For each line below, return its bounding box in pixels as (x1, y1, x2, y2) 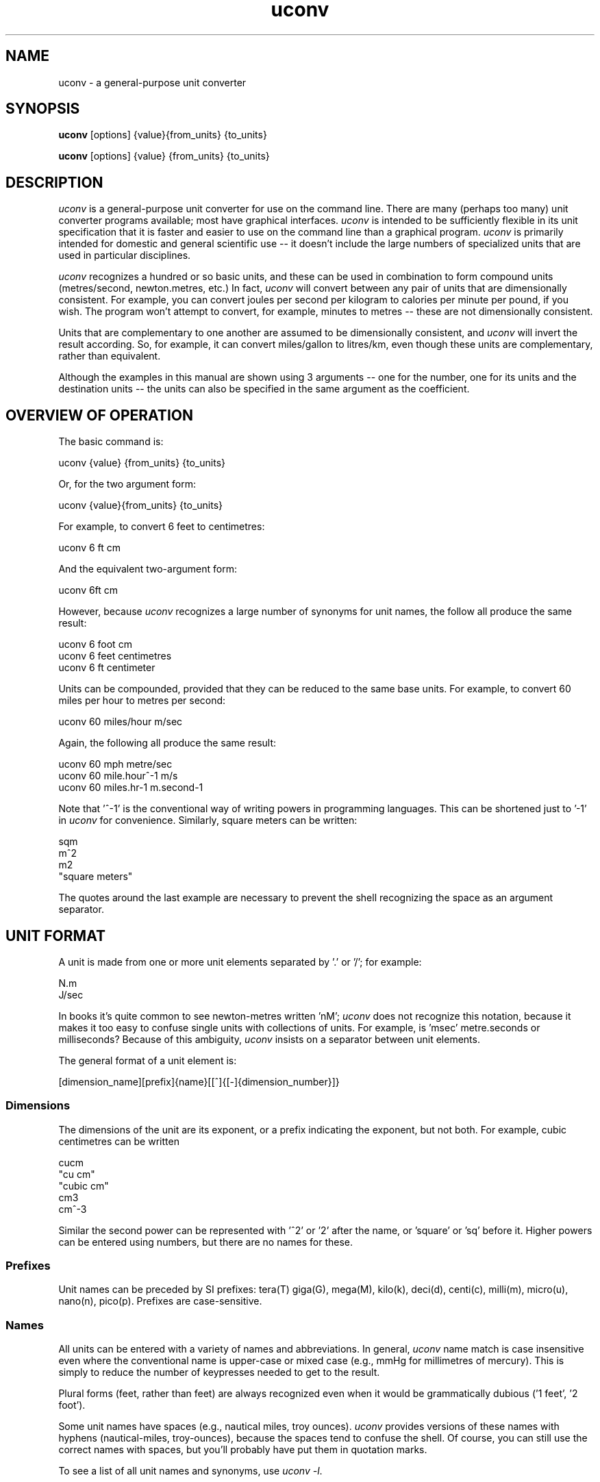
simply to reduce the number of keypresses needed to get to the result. (58, 1366, 380, 1379)
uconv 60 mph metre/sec (58, 758, 173, 770)
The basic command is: (58, 436, 164, 448)
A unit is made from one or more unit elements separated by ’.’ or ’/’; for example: (58, 955, 422, 968)
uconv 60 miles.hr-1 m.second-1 (58, 781, 203, 794)
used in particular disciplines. (58, 249, 191, 262)
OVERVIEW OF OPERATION (5, 406, 193, 424)
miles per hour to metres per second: (58, 694, 226, 707)
